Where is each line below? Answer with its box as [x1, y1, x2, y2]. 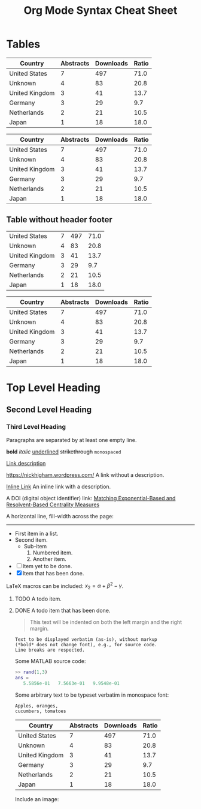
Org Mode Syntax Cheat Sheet [23, 4, 178, 17]
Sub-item [23, 542, 47, 550]
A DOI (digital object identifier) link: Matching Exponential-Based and [6, 494, 176, 501]
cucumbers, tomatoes [14, 708, 66, 714]
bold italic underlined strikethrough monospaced [6, 448, 121, 455]
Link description [6, 459, 46, 467]
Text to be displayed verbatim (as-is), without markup [14, 637, 157, 643]
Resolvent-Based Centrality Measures [6, 501, 100, 508]
